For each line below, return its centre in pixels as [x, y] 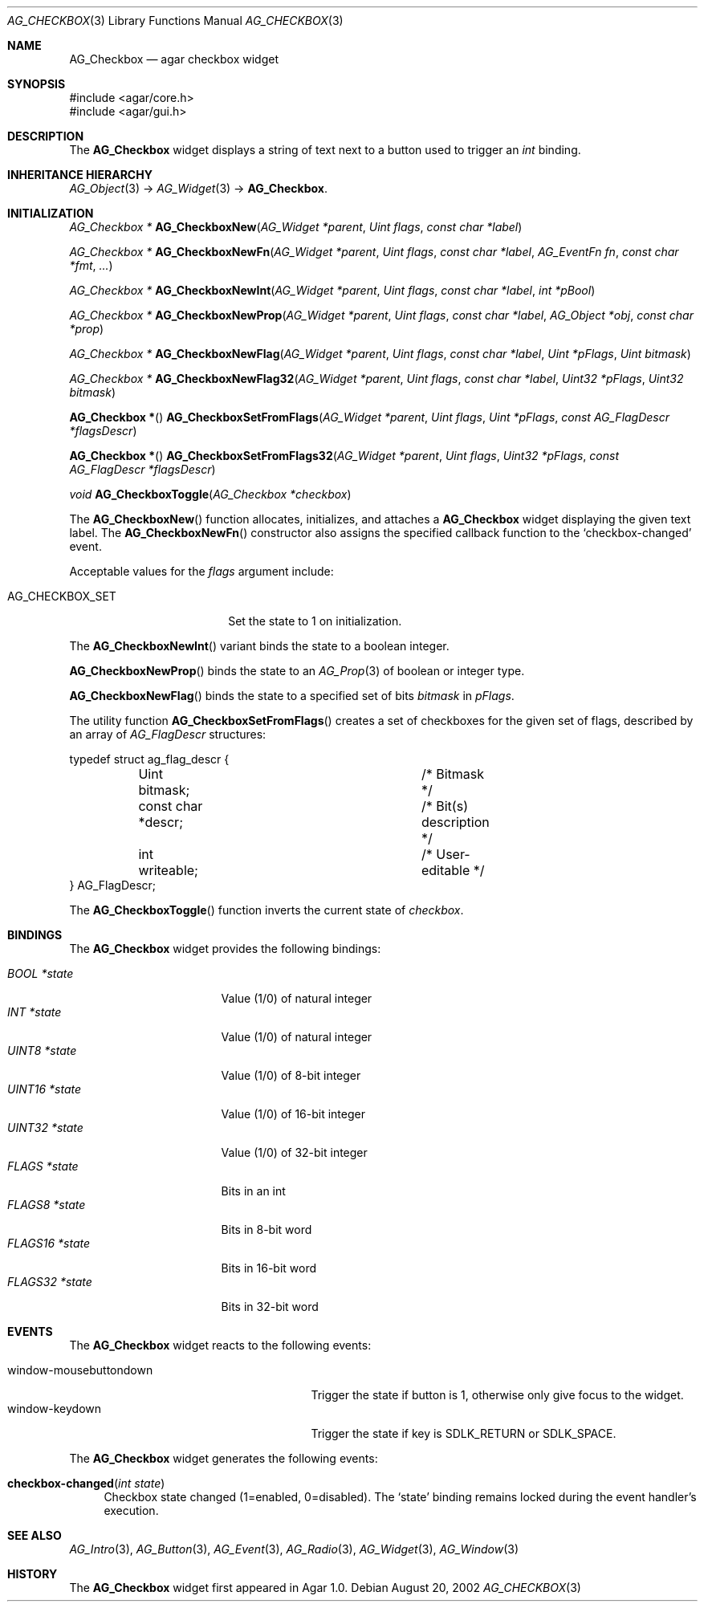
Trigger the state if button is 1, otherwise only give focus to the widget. [497, 1395]
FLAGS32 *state [50, 1282]
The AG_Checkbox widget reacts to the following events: [220, 1345]
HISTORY [33, 1574]
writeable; [168, 870]
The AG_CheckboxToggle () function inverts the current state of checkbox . [267, 910]
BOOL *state [41, 973]
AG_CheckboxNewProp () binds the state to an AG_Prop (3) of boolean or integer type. [297, 671]
